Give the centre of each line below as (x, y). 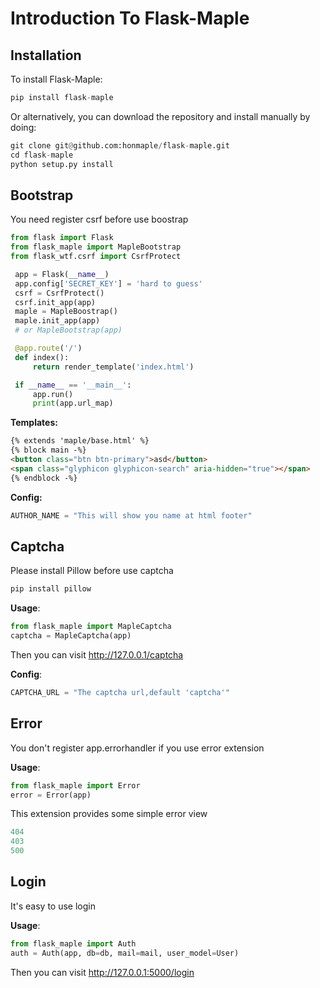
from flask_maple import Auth (73, 943)
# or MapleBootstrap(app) (68, 330)
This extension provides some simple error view (109, 814)
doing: (23, 127)
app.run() (53, 394)
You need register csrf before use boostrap (99, 219)
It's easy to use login (53, 906)
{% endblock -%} (44, 478)
